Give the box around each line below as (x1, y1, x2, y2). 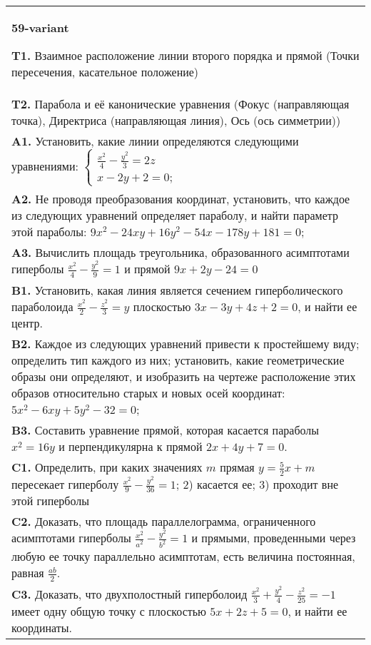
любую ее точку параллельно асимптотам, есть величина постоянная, (11, 548, 355, 565)
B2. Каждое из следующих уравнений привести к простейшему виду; (11, 335, 360, 352)
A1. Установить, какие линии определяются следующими (11, 133, 299, 149)
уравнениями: (11, 158, 78, 175)
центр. (11, 315, 43, 332)
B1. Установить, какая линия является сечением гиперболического (11, 281, 343, 298)
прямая (220, 459, 255, 476)
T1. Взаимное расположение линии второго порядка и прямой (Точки (11, 47, 360, 64)
